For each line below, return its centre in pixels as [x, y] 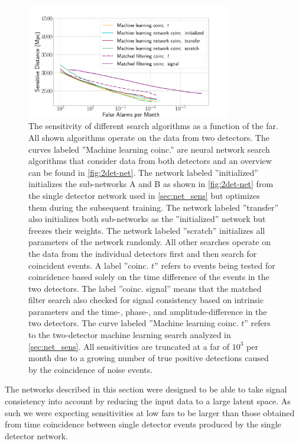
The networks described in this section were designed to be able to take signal [146, 389]
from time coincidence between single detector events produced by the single [143, 424]
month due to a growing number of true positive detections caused [149, 358]
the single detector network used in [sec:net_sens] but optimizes [144, 195]
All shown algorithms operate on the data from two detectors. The [149, 137]
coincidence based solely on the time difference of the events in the [149, 277]
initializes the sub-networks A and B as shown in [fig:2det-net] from [151, 184]
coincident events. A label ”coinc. [89, 265]
